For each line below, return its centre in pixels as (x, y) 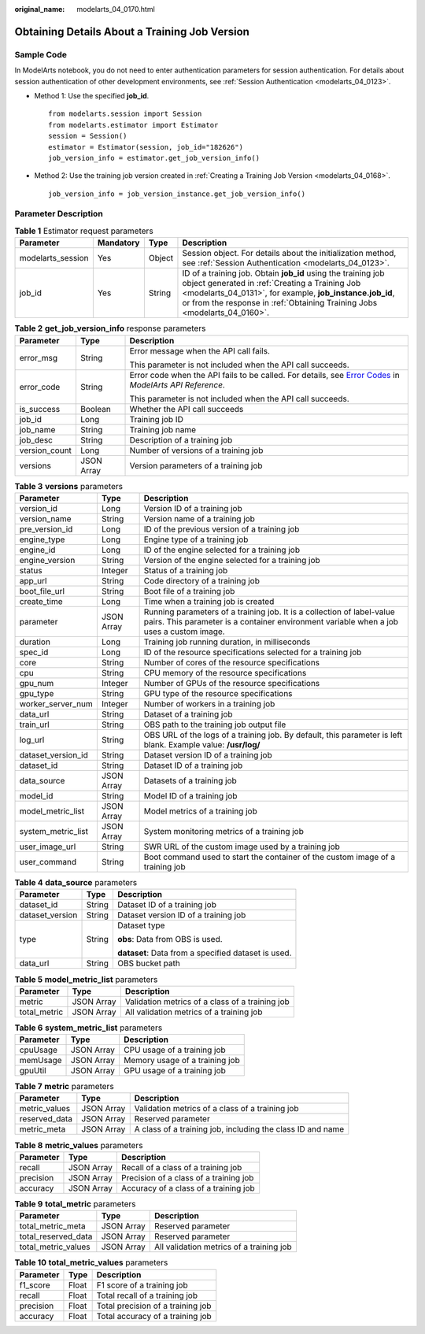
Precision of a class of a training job (187, 1177)
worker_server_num (56, 703)
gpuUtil (33, 1071)
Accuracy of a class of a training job (188, 1188)
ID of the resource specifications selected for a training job (253, 652)
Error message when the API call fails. (200, 350)
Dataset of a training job (188, 714)
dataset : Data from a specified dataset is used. (205, 953)
